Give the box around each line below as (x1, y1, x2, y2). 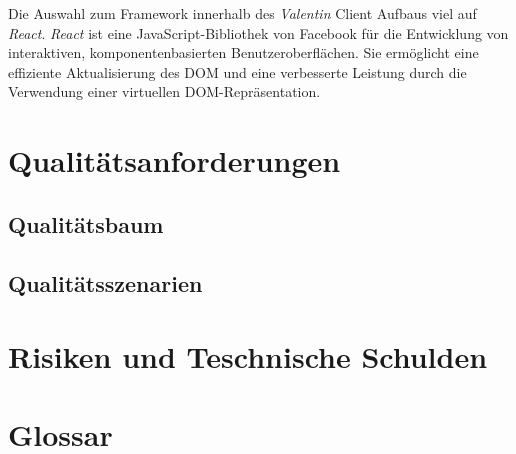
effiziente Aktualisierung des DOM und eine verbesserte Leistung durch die (8, 61, 467, 82)
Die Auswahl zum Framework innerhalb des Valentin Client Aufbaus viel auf (8, 3, 477, 23)
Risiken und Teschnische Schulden (8, 336, 488, 377)
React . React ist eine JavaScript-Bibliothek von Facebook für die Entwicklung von (8, 22, 509, 43)
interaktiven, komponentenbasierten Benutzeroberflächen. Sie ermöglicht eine (8, 42, 479, 63)
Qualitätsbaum (8, 208, 164, 239)
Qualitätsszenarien (8, 267, 203, 298)
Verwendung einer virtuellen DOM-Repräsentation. (8, 81, 321, 102)
